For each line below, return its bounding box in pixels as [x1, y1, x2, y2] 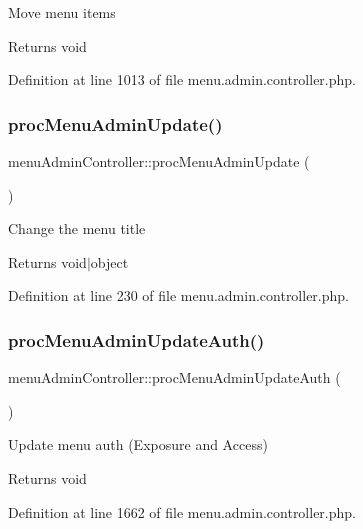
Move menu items [8, 2, 116, 22]
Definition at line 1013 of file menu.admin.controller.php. [8, 69, 356, 90]
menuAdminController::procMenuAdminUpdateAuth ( [8, 367, 341, 388]
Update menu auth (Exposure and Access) [8, 434, 268, 455]
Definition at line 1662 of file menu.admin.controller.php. [8, 501, 356, 522]
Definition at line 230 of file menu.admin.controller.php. [8, 285, 349, 306]
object [90, 251, 129, 272]
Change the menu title [8, 218, 146, 239]
